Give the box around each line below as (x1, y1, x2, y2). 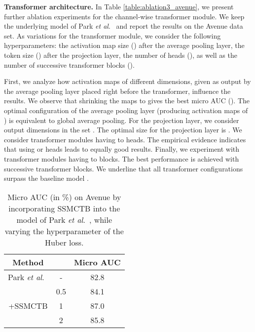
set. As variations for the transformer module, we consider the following (4, 30, 221, 41)
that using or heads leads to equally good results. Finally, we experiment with (4, 144, 240, 154)
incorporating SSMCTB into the (8, 202, 120, 214)
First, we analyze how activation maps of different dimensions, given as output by (4, 76, 251, 86)
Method (12, 256, 44, 268)
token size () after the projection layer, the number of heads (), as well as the (4, 49, 237, 60)
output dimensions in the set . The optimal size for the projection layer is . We (4, 124, 242, 135)
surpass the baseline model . (4, 173, 89, 183)
